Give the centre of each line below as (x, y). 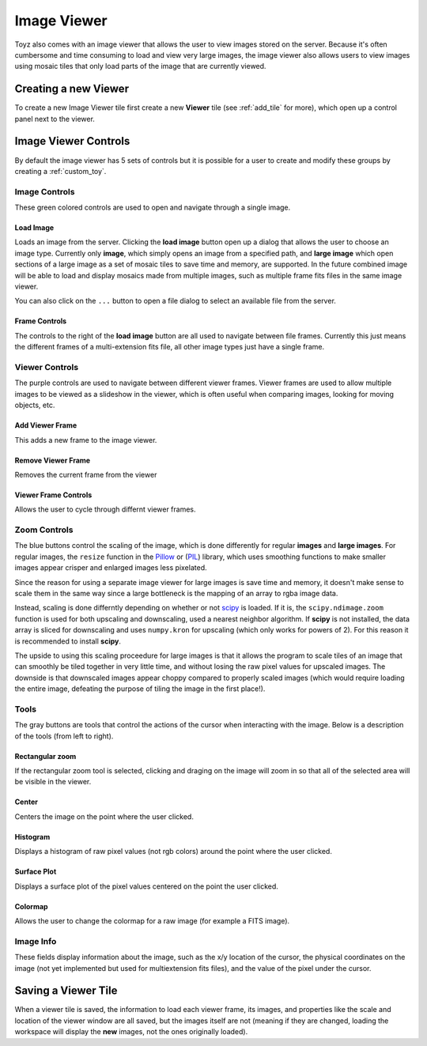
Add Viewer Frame (46, 425)
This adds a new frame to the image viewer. (86, 440)
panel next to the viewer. (55, 119)
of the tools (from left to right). (64, 736)
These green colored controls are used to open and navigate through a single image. (153, 208)
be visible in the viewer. (53, 782)
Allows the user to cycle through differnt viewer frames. (106, 509)
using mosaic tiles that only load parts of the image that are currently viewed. (140, 66)
